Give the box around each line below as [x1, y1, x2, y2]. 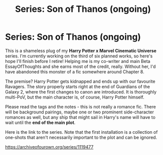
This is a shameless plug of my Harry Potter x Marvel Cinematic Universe [5, 48, 157, 53]
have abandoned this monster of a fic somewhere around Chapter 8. [5, 68, 145, 75]
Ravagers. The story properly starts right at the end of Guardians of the [5, 83, 150, 90]
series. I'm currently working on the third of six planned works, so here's [5, 53, 153, 59]
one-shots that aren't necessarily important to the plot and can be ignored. [5, 134, 157, 140]
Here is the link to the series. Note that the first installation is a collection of [5, 129, 158, 135]
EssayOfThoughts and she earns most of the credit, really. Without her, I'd [5, 63, 156, 69]
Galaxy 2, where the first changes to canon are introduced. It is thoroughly [5, 89, 157, 95]
